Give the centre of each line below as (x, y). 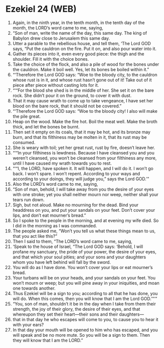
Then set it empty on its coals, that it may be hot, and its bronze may (82, 132)
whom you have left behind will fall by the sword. (62, 262)
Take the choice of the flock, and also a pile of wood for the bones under (86, 64)
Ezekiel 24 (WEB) (41, 9)
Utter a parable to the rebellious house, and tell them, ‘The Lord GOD (82, 43)
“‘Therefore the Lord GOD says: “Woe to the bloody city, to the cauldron (85, 75)
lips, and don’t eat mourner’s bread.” (49, 215)
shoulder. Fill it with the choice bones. (51, 59)
